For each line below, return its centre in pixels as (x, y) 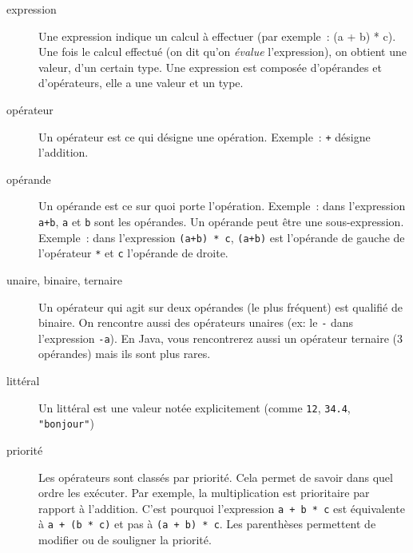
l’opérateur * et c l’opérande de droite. (133, 253)
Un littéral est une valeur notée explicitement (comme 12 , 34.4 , (195, 407)
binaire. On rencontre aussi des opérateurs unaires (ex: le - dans (196, 322)
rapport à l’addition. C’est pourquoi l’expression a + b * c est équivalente (222, 508)
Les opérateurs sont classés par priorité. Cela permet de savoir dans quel (216, 477)
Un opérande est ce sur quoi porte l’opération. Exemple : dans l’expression (222, 206)
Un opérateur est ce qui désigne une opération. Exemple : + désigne (205, 136)
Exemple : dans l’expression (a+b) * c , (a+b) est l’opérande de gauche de (222, 237)
